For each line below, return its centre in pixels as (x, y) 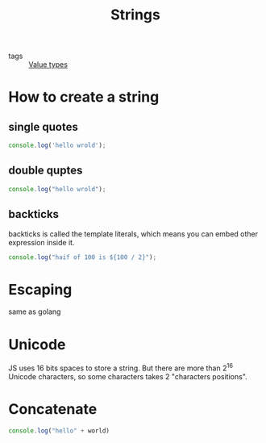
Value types (48, 65)
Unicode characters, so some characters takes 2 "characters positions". (128, 376)
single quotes (43, 127)
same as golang (35, 311)
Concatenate (53, 410)
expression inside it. (42, 242)
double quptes (46, 171)
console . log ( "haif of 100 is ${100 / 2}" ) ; (83, 257)
